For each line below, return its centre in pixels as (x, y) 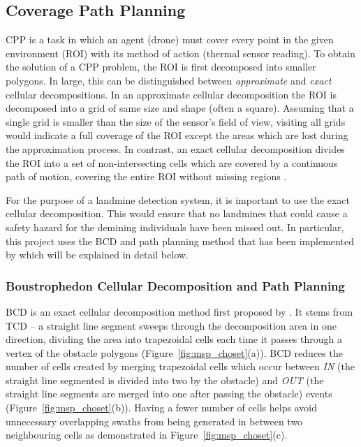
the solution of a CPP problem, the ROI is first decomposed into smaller (161, 67)
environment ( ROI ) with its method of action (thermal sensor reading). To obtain (180, 53)
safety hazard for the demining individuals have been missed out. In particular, (175, 227)
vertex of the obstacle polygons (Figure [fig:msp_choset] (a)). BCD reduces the (174, 352)
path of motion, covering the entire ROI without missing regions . (146, 176)
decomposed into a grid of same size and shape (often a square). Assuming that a (180, 108)
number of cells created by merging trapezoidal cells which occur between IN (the (180, 366)
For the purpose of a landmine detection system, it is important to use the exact (178, 199)
